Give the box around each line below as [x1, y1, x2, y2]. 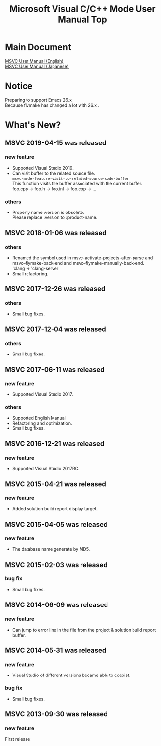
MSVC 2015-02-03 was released [5, 561, 108, 569]
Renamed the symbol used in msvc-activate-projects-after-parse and [12, 255, 153, 261]
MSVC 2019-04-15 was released [5, 139, 107, 147]
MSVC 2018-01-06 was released [5, 229, 107, 237]
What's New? [5, 119, 61, 131]
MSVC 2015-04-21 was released [5, 480, 107, 489]
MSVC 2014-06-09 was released [5, 601, 108, 609]
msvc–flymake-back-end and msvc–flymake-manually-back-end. [12, 260, 145, 266]
